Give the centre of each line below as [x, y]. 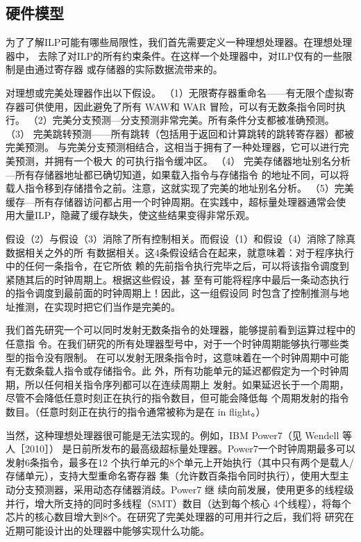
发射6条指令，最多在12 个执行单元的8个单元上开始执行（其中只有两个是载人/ [180, 462]
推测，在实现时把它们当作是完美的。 [98, 306]
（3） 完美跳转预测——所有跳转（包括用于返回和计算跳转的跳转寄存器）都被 [180, 133]
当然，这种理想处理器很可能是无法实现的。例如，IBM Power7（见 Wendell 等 [179, 435]
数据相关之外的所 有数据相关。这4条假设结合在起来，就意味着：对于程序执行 [180, 252]
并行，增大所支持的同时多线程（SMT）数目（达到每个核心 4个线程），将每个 [178, 503]
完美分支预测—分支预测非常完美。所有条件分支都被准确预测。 [193, 120]
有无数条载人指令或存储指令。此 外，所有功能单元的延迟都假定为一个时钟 [173, 371]
